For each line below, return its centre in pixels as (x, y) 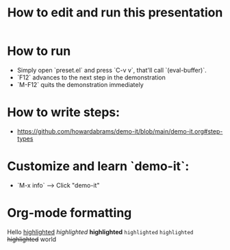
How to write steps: (64, 113)
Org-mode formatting (69, 213)
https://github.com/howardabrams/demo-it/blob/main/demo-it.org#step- (120, 131)
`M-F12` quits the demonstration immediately (80, 84)
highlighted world (32, 239)
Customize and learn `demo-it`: (98, 166)
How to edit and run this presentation (115, 13)
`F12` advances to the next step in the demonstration (91, 77)
